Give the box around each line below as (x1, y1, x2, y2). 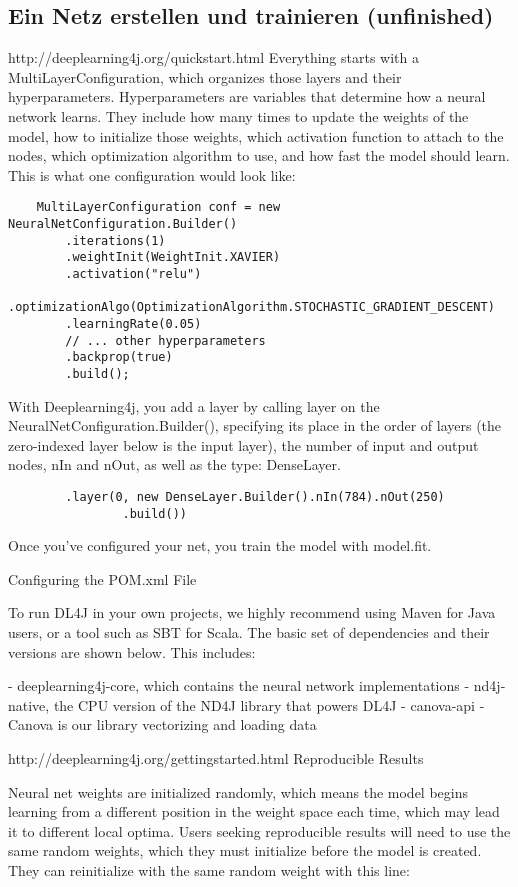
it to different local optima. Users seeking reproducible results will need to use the (8, 820, 511, 841)
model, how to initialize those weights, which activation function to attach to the (8, 125, 504, 146)
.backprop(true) (65, 350, 173, 365)
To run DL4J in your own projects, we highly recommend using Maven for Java (8, 602, 496, 623)
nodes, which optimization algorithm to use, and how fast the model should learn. (8, 145, 510, 166)
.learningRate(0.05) (65, 316, 202, 331)
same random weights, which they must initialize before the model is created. (8, 840, 482, 861)
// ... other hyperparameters (65, 333, 266, 348)
